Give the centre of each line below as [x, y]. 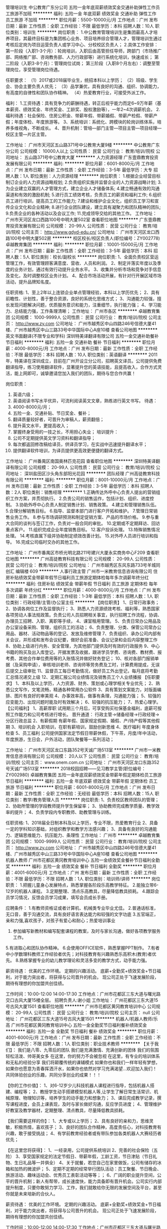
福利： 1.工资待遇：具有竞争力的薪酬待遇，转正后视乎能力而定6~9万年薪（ [82, 103]
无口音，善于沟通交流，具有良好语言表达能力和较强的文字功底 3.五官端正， [82, 914]
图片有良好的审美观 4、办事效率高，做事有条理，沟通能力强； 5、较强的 [88, 696]
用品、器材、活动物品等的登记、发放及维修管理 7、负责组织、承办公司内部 [81, 633]
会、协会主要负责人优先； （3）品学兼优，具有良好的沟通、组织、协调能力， [83, 86]
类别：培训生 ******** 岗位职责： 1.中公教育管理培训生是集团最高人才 [82, 32]
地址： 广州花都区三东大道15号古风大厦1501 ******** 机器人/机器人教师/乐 [82, 1019]
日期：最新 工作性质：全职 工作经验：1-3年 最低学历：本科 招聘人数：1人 [80, 596]
